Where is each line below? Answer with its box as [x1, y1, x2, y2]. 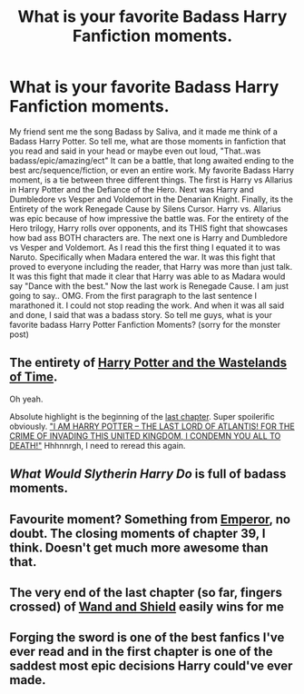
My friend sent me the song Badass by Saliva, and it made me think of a [9, 125, 279, 137]
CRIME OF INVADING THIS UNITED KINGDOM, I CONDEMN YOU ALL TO [9, 430, 281, 441]
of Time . [9, 370, 58, 385]
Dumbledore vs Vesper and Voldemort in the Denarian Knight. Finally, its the [9, 193, 293, 204]
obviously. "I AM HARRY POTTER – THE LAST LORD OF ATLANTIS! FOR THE [9, 421, 295, 431]
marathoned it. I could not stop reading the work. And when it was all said [9, 300, 285, 311]
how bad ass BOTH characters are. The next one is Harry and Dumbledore [9, 232, 288, 243]
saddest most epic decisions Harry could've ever [9, 659, 293, 674]
